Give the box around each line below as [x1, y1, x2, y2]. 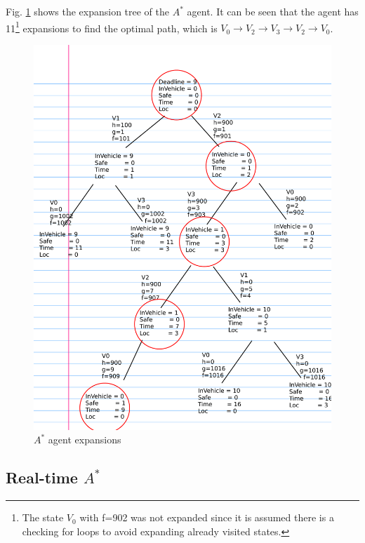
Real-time [6, 467, 78, 488]
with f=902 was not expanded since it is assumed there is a [79, 510, 334, 525]
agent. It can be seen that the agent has [187, 4, 359, 18]
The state [22, 510, 64, 525]
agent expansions [48, 432, 121, 447]
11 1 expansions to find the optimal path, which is [6, 18, 218, 35]
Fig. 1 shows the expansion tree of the [6, 4, 170, 18]
